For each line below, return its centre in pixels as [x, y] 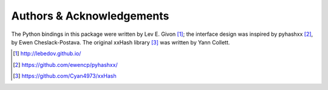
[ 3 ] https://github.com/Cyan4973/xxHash [65, 76]
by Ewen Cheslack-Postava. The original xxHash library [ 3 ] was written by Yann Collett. [121, 42]
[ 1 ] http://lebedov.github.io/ [47, 54]
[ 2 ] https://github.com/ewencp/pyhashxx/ [65, 64]
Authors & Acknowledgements [90, 16]
